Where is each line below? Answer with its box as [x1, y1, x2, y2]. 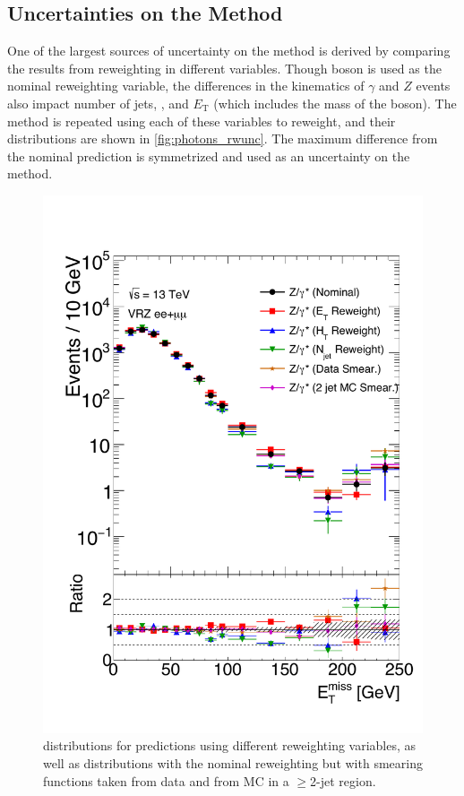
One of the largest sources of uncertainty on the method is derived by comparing [7, 41, 451, 60]
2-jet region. [310, 771, 376, 790]
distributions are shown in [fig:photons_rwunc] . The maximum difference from [7, 129, 438, 148]
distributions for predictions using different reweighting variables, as [43, 736, 417, 755]
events [416, 76, 451, 95]
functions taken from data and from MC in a [43, 771, 289, 790]
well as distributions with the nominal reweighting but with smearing [43, 754, 423, 773]
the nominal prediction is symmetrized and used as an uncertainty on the [7, 146, 410, 165]
